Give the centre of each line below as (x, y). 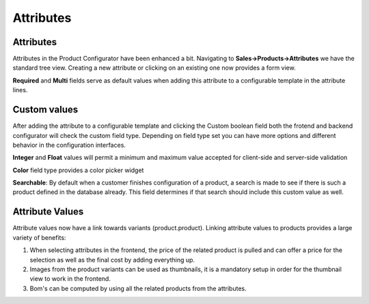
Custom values (45, 110)
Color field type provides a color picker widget (78, 170)
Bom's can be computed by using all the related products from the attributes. (138, 288)
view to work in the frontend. (70, 279)
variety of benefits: (39, 237)
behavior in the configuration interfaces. (69, 145)
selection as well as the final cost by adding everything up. (112, 260)
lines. (20, 90)
